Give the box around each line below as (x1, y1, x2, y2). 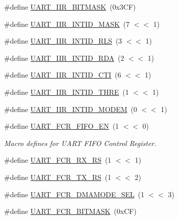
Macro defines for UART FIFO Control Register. (4, 137, 157, 148)
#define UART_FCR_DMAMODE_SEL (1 (4, 189, 145, 199)
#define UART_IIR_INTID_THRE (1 (4, 86, 129, 97)
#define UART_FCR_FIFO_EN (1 (4, 121, 119, 131)
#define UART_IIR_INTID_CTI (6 (4, 69, 121, 80)
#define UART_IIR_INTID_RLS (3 (4, 35, 122, 46)
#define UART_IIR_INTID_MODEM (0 (4, 103, 137, 114)
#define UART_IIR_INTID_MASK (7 (4, 18, 130, 29)
